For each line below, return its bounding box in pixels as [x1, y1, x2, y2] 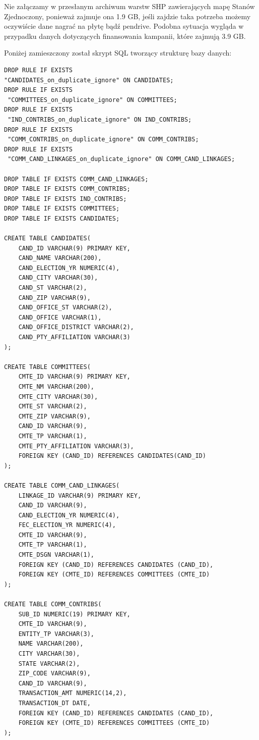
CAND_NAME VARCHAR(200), [18, 254, 102, 262]
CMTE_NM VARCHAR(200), [18, 383, 94, 390]
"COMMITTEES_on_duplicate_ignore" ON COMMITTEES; [8, 96, 177, 103]
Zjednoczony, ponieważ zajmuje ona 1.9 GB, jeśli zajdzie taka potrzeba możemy [4, 11, 251, 21]
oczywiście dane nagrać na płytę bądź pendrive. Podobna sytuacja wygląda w [4, 21, 244, 31]
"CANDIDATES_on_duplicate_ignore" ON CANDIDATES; [4, 76, 174, 84]
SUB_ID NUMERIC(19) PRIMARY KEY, [18, 610, 131, 618]
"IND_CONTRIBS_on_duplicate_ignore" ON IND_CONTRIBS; [8, 116, 192, 123]
